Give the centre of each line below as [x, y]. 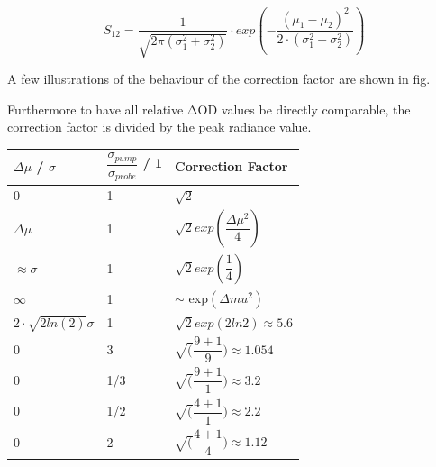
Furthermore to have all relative [95, 109]
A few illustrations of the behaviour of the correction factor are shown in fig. [219, 78]
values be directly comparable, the [316, 109]
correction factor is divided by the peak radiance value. [159, 127]
